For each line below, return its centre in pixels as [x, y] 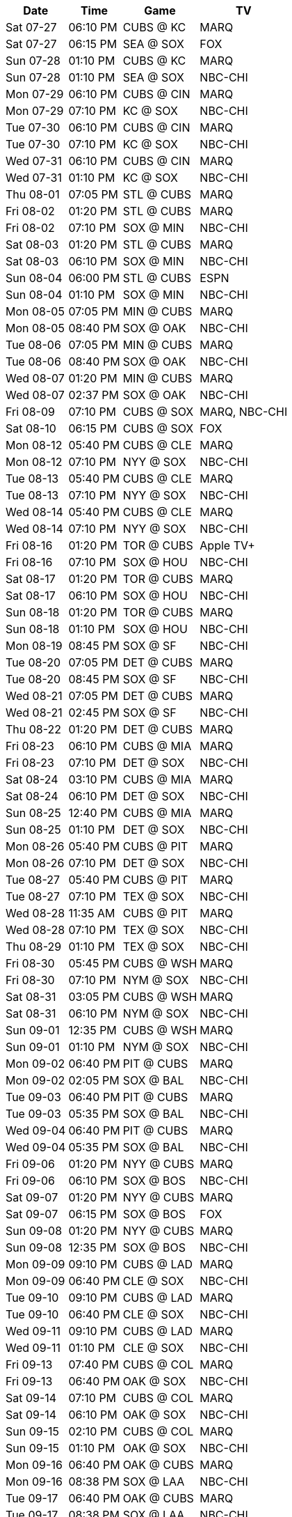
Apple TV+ [227, 545]
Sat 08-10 [31, 428]
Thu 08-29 [34, 947]
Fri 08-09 [30, 412]
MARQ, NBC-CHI [244, 412]
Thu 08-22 [34, 729]
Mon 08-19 [34, 646]
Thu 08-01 [33, 194]
